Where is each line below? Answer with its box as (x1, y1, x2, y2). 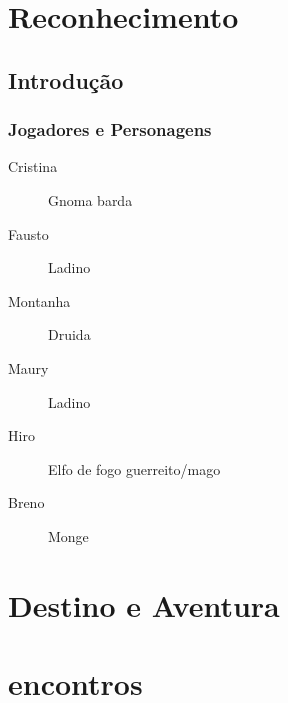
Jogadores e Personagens (8, 117, 212, 142)
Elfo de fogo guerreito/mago (48, 458, 221, 479)
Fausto (8, 223, 49, 244)
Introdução (8, 64, 124, 95)
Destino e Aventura (8, 584, 280, 625)
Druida (48, 324, 91, 345)
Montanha (8, 290, 71, 311)
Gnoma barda (48, 189, 133, 210)
